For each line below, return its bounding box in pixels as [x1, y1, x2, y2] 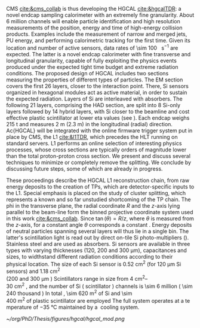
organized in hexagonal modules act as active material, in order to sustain [6, 89, 187, 96]
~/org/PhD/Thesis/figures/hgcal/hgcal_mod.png [6, 315, 125, 322]
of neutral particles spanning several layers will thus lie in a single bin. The [6, 227, 189, 235]
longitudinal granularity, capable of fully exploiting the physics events [6, 57, 177, 64]
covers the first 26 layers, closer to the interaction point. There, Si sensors [6, 82, 189, 89]
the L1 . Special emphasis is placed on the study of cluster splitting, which [6, 189, 186, 196]
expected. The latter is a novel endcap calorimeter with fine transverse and [6, 50, 191, 57]
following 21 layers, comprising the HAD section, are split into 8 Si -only [6, 101, 181, 108]
